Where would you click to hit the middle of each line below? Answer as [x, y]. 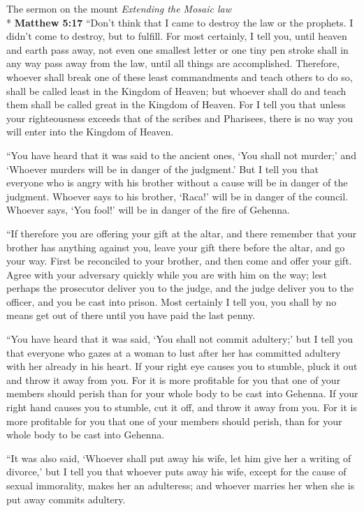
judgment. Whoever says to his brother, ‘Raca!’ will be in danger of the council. [177, 196]
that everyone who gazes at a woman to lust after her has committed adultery [174, 352]
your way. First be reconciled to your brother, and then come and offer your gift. [179, 261]
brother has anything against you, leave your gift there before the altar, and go [176, 247]
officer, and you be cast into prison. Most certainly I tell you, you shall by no [172, 301]
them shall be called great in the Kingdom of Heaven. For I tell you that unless [176, 104]
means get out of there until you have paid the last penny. [131, 315]
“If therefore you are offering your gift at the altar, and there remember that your [182, 233]
